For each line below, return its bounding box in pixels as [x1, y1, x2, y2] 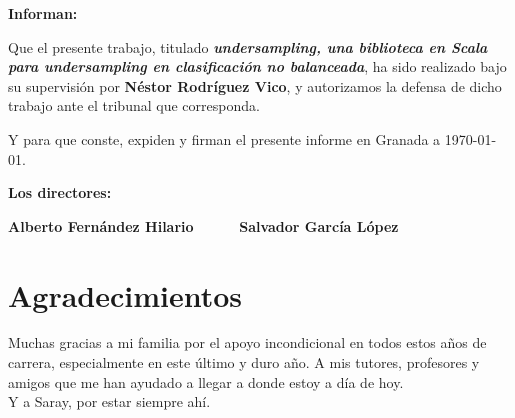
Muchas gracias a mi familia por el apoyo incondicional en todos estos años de [8, 332, 487, 353]
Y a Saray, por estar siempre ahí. [8, 391, 211, 412]
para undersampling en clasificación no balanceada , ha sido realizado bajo [8, 56, 507, 77]
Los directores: [8, 182, 112, 203]
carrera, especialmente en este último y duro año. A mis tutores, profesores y [8, 352, 480, 373]
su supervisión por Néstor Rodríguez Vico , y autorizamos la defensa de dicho [8, 75, 502, 96]
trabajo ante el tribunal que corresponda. [8, 95, 260, 116]
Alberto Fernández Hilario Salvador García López [8, 215, 399, 236]
